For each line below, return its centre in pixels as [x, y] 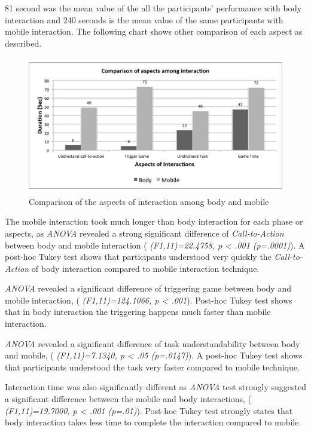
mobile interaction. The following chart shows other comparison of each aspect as [154, 31]
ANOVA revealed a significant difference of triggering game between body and [148, 288]
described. [23, 43]
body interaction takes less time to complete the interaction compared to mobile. [153, 422]
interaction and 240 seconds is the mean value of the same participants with [144, 19]
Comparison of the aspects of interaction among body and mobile [149, 201]
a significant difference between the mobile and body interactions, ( [128, 399]
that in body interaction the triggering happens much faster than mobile [138, 312]
